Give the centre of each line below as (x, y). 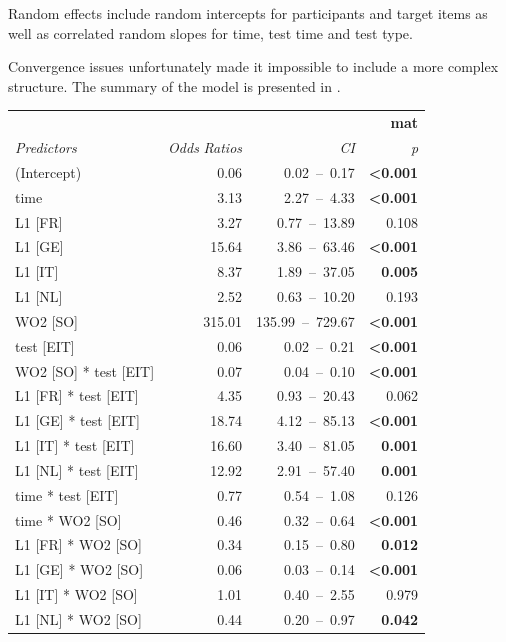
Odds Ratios (205, 146)
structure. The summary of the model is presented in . (174, 85)
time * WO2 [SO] (68, 519)
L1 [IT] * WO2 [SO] (76, 594)
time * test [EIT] (67, 494)
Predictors (46, 146)
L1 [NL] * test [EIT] (77, 469)
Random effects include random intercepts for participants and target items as (248, 13)
